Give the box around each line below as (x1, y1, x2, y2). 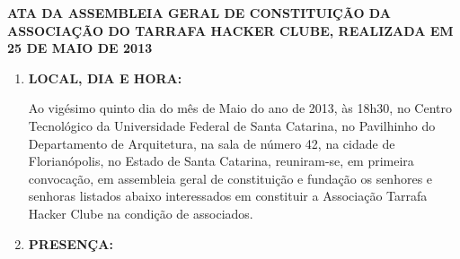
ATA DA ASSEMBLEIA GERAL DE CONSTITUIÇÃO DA (7, 4, 391, 22)
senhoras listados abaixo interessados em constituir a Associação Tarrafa (28, 186, 428, 205)
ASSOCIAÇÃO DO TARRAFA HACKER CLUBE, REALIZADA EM (7, 21, 454, 39)
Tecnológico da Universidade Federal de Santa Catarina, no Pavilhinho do (28, 116, 436, 134)
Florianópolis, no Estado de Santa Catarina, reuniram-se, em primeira (28, 151, 414, 170)
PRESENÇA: (28, 234, 113, 253)
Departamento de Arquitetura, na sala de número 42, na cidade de (28, 134, 395, 152)
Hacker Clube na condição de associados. (28, 203, 253, 222)
